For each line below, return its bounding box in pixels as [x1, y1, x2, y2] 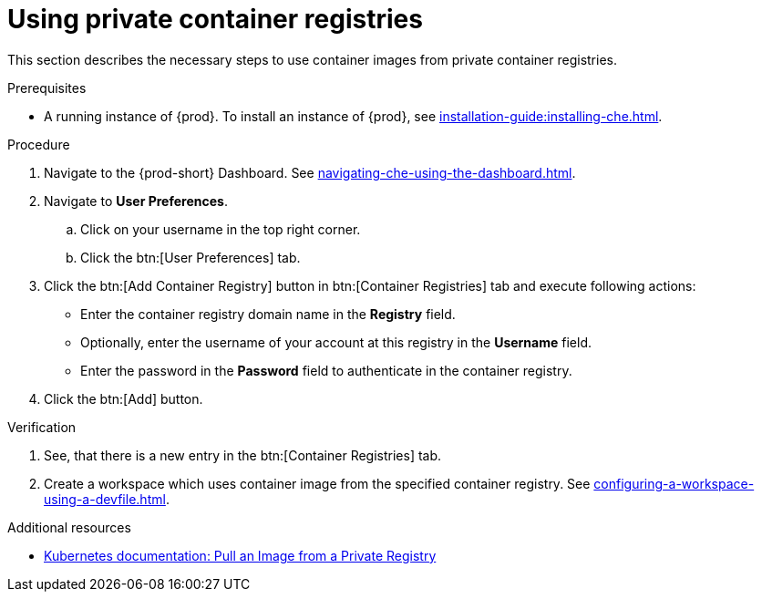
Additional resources [7, 519, 131, 535]
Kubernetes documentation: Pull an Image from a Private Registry [44, 547, 437, 563]
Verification [7, 418, 77, 435]
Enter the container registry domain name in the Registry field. [80, 305, 456, 322]
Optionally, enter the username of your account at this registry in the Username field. [80, 334, 592, 350]
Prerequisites [7, 79, 87, 96]
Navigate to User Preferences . [44, 192, 228, 209]
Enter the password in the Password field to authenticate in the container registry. [80, 362, 572, 378]
